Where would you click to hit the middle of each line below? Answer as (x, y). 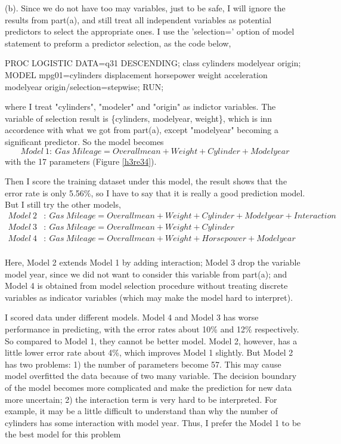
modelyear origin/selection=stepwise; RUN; (84, 86)
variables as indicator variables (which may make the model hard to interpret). (149, 297)
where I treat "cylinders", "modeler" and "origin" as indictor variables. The (140, 107)
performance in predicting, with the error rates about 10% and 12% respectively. (152, 329)
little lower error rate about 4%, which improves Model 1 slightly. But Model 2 (149, 352)
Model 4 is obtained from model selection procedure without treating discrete (146, 286)
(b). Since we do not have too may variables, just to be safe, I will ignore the (145, 8)
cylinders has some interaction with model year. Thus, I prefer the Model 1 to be (153, 422)
